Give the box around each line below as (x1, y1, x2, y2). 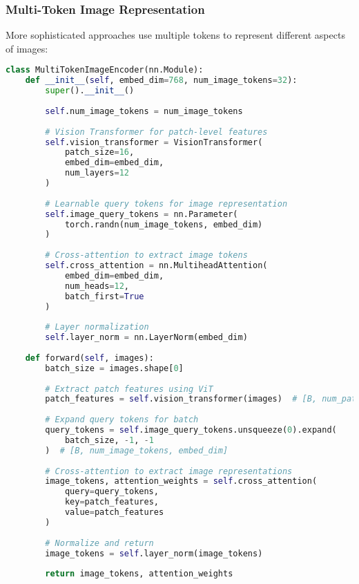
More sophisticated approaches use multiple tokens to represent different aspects (6, 28, 345, 42)
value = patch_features (64, 507, 164, 518)
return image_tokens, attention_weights (45, 569, 233, 579)
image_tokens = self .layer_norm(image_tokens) (45, 548, 263, 558)
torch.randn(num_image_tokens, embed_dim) (64, 219, 263, 229)
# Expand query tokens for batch (45, 415, 199, 425)
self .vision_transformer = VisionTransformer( (45, 137, 263, 147)
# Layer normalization (45, 322, 149, 332)
